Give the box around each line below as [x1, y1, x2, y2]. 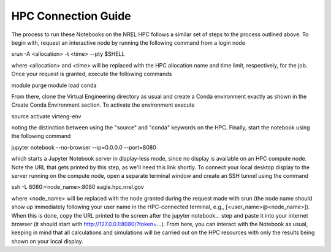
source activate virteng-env [11, 112, 82, 120]
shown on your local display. [11, 237, 83, 245]
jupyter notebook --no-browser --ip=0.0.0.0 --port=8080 [11, 143, 156, 151]
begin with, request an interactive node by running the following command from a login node [11, 39, 245, 46]
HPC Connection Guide [11, 9, 131, 23]
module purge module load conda [11, 82, 97, 89]
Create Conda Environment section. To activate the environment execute [11, 101, 195, 109]
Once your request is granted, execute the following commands [11, 71, 172, 78]
